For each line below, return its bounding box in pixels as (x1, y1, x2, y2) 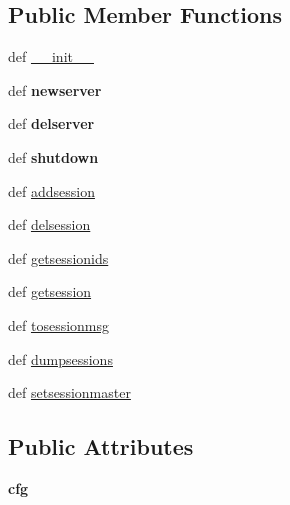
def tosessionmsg (8, 314, 110, 335)
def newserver (8, 79, 102, 100)
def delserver (8, 113, 95, 134)
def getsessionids (8, 247, 109, 268)
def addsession (8, 180, 95, 201)
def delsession (8, 214, 91, 235)
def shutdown (8, 146, 99, 167)
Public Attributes (8, 431, 194, 462)
